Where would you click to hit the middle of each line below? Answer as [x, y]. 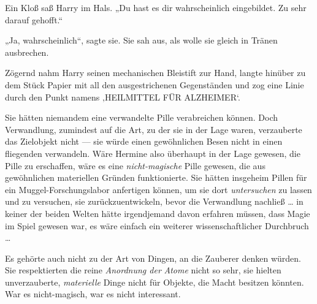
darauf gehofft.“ [34, 19]
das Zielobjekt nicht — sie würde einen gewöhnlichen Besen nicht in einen [144, 141]
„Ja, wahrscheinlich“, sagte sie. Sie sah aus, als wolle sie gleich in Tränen [141, 40]
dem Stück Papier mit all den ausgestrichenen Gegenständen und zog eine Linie [155, 84]
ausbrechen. [27, 52]
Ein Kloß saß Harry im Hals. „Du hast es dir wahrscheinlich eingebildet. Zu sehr [156, 7]
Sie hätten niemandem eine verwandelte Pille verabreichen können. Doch [142, 117]
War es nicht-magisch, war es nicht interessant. [93, 294]
